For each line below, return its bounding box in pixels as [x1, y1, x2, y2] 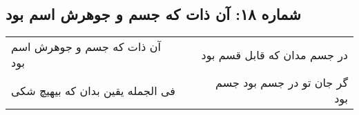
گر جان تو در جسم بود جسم [215, 74, 348, 91]
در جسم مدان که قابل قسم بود [201, 46, 348, 63]
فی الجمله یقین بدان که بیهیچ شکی [11, 82, 175, 98]
